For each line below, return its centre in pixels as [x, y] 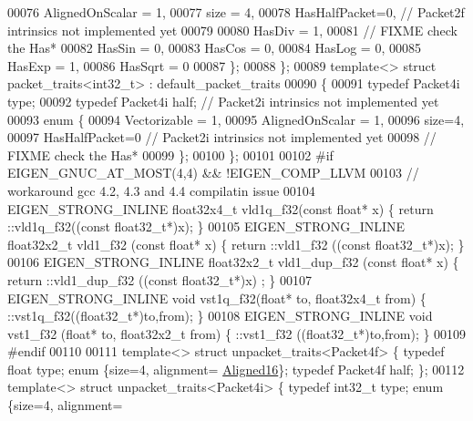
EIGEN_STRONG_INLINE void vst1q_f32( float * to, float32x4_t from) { [217, 298]
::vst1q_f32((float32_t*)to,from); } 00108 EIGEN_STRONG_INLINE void [220, 316]
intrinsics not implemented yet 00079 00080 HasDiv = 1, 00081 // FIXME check [232, 30]
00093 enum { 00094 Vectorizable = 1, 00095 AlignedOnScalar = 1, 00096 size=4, [236, 119]
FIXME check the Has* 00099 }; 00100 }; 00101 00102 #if [170, 154]
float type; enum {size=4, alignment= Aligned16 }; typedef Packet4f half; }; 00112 [236, 369]
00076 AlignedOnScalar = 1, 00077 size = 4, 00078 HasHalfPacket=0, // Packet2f [236, 12]
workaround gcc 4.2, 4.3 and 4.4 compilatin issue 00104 [161, 190]
